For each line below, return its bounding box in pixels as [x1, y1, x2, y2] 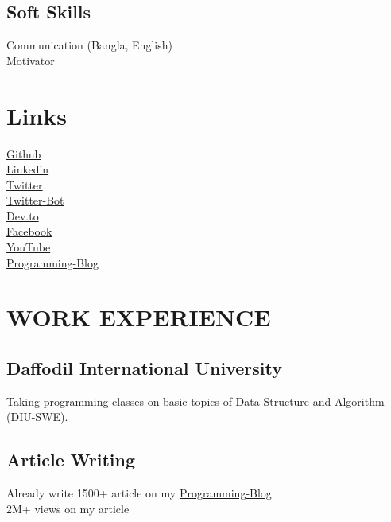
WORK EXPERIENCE [6, 301, 271, 333]
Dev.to [6, 207, 39, 224]
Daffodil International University [6, 356, 282, 380]
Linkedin [6, 161, 49, 177]
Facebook [6, 223, 52, 240]
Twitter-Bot [6, 192, 64, 208]
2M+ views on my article [6, 500, 130, 516]
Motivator [6, 52, 55, 68]
